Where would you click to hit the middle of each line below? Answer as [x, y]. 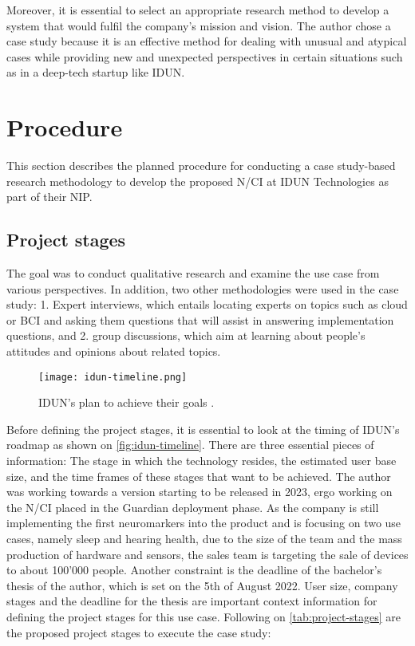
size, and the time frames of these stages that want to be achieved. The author [199, 476]
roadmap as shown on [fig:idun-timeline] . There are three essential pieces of [190, 445]
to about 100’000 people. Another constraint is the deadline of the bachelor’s [194, 570]
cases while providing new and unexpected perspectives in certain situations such [205, 56]
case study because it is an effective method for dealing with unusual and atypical [207, 41]
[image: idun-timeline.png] [113, 377]
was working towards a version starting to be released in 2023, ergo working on [200, 492]
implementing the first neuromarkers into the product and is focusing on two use [204, 523]
